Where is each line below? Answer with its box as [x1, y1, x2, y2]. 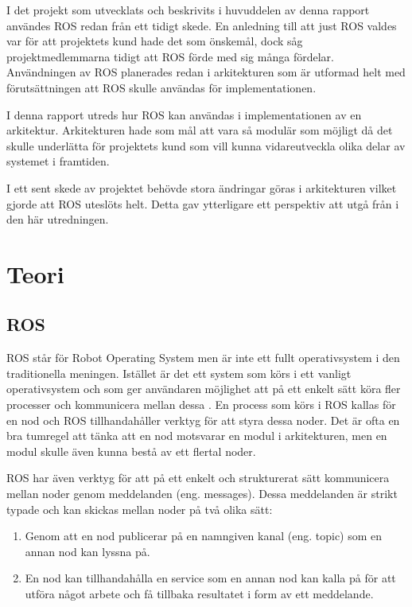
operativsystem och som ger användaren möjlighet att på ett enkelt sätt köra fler [6, 380, 401, 397]
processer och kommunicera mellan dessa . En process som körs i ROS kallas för [6, 396, 396, 413]
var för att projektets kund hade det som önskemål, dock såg [6, 33, 303, 49]
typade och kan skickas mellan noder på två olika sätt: [6, 500, 273, 517]
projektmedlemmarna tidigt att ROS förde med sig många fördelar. [6, 48, 334, 64]
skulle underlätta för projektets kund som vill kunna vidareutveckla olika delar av [6, 137, 406, 154]
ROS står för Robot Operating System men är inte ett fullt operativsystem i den [6, 349, 400, 366]
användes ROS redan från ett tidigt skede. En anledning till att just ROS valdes [6, 17, 397, 33]
